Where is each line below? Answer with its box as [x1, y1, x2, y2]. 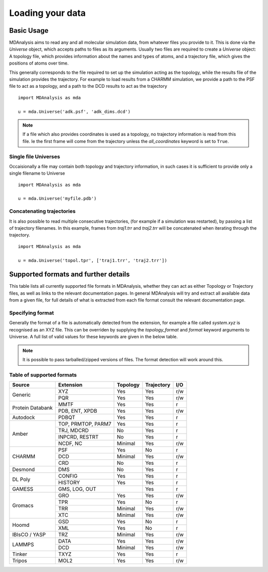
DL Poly [12, 476, 31, 483]
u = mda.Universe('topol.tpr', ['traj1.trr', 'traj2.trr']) [18, 257, 167, 263]
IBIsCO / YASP [12, 531, 46, 538]
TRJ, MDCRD [58, 427, 89, 434]
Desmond [12, 466, 35, 473]
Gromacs [12, 502, 34, 508]
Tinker [12, 551, 27, 558]
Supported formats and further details [9, 270, 130, 279]
